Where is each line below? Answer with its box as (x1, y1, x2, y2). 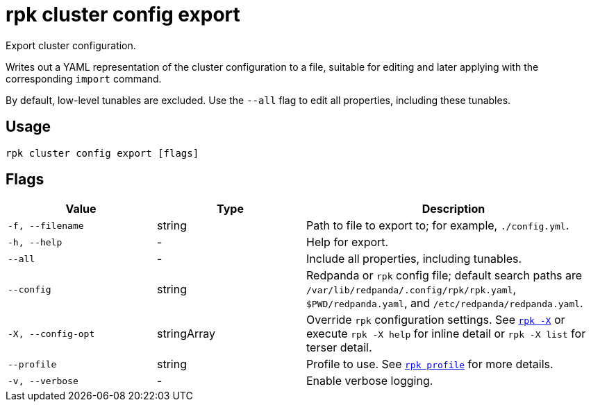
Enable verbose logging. (306, 374, 433, 388)
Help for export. (306, 235, 389, 250)
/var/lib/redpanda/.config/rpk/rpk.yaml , (306, 282, 517, 297)
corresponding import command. (6, 72, 162, 85)
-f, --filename (8, 220, 84, 231)
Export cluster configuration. (6, 39, 136, 51)
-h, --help (8, 236, 63, 248)
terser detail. (306, 340, 372, 355)
